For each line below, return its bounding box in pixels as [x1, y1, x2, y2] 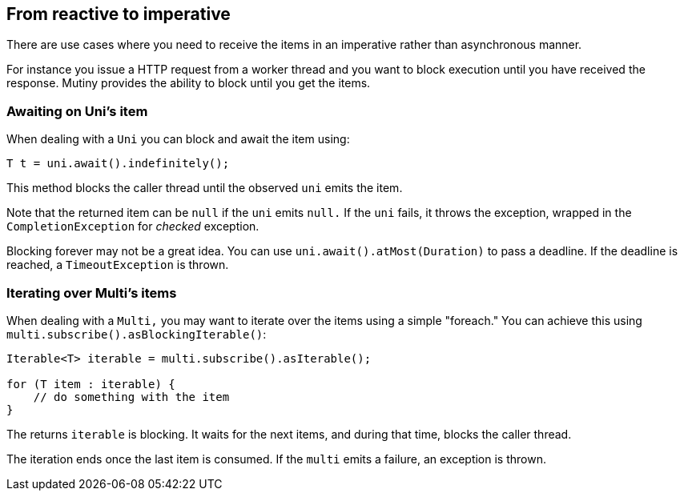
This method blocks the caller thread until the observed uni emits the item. [6, 181, 403, 195]
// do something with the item [33, 390, 230, 403]
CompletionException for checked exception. [6, 219, 260, 234]
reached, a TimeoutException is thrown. [6, 258, 229, 272]
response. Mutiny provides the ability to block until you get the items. [6, 76, 371, 90]
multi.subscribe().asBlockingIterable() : [6, 327, 267, 341]
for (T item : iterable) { [6, 377, 175, 391]
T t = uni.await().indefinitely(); [6, 157, 230, 170]
